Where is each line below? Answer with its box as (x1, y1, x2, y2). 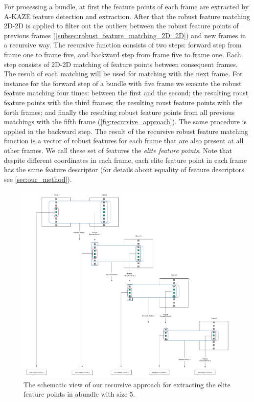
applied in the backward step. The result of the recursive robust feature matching (4, 126, 249, 136)
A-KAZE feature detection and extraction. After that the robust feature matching (4, 11, 250, 21)
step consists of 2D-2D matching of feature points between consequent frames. (4, 59, 238, 69)
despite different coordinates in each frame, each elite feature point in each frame (4, 155, 247, 165)
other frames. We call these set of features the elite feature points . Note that (4, 145, 232, 155)
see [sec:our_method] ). (4, 174, 72, 184)
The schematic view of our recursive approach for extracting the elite (23, 379, 231, 389)
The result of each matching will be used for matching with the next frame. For (4, 68, 243, 79)
